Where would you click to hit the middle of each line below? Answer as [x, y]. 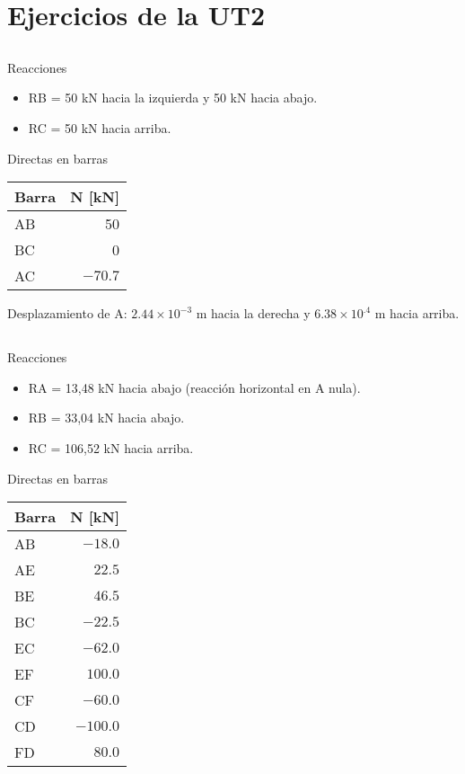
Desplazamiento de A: [67, 313]
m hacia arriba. [417, 313]
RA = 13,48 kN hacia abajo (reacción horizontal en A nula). [194, 387]
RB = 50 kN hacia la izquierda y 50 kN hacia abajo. [173, 98]
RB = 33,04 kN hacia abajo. [106, 418]
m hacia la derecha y [253, 313]
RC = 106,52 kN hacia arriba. [111, 447]
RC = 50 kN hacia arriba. [100, 127]
